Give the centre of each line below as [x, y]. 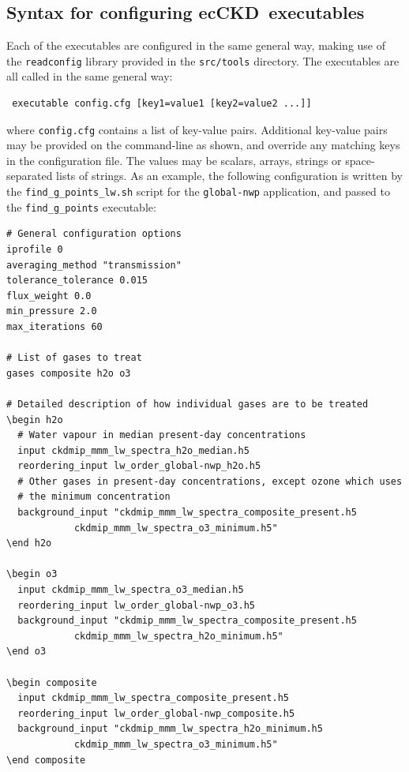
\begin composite [52, 682]
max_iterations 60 [54, 326]
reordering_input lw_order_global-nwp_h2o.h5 [139, 466]
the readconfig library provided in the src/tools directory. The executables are [203, 60]
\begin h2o [35, 420]
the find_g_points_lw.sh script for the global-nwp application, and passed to [199, 191]
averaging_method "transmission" [94, 265]
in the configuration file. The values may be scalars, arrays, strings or [174, 160]
